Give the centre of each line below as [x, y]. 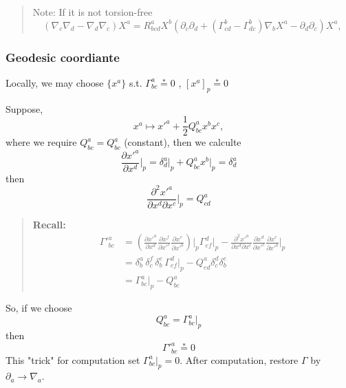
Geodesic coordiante [63, 57]
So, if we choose [39, 308]
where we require [41, 142]
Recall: [49, 224]
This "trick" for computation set [73, 359]
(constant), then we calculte [183, 142]
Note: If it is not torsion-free [93, 12]
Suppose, [24, 108]
